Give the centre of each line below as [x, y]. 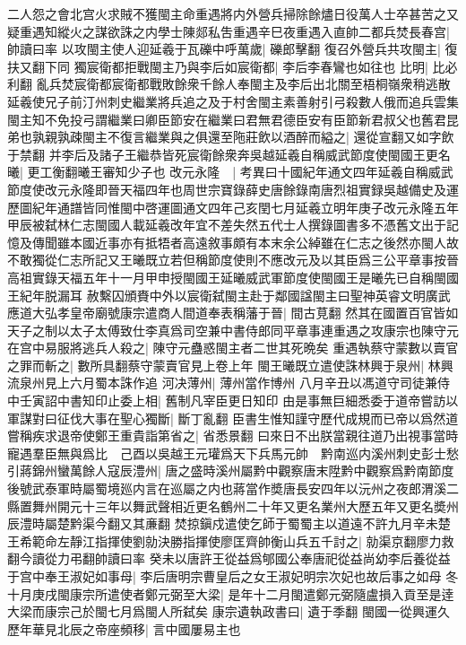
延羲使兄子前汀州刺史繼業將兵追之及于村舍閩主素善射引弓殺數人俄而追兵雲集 [233, 101]
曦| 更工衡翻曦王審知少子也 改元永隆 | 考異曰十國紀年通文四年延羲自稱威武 [230, 172]
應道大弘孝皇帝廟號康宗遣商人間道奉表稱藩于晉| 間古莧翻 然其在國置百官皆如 [233, 313]
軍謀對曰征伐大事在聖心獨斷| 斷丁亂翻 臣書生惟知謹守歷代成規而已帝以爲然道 [233, 418]
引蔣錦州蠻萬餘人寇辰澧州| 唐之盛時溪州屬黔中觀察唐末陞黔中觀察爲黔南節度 [231, 471]
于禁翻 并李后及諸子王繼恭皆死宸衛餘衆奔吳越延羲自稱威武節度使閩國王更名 [229, 154]
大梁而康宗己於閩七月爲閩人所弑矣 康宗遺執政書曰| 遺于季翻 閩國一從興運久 [229, 611]
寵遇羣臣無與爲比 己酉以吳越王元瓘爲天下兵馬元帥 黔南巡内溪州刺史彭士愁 [233, 453]
